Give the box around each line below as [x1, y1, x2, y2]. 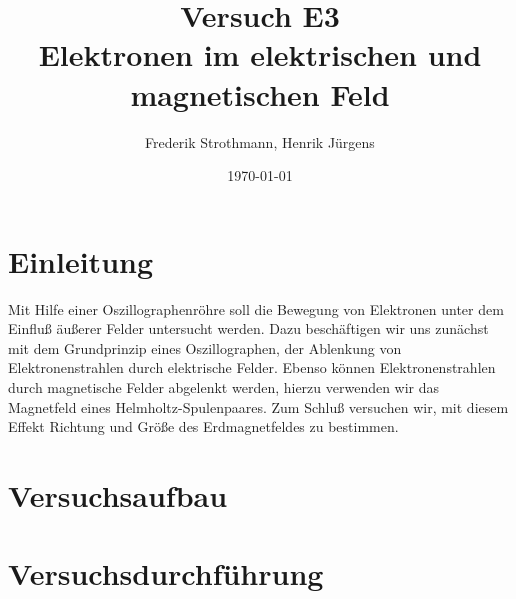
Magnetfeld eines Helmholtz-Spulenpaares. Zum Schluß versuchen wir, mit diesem [8, 396, 509, 417]
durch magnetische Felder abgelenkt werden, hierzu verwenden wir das [8, 377, 440, 397]
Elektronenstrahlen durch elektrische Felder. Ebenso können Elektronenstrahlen [8, 357, 496, 378]
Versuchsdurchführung [8, 553, 324, 594]
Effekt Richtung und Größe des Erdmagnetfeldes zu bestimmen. [8, 416, 399, 437]
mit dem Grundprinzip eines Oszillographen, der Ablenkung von [8, 337, 402, 358]
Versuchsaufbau [8, 474, 228, 515]
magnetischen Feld [130, 73, 390, 114]
